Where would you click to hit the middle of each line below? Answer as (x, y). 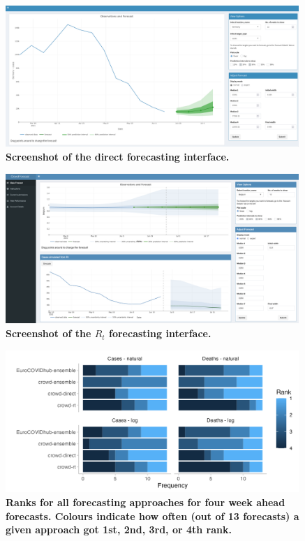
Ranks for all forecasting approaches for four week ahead (146, 502)
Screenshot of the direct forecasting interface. (118, 157)
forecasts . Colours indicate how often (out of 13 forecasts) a (152, 516)
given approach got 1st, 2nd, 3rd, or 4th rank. (119, 529)
